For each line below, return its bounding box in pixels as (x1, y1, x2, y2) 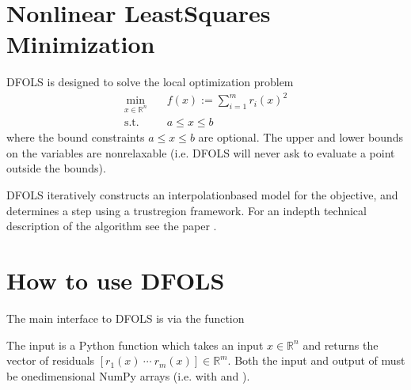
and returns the (303, 336, 379, 353)
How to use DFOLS (6, 264, 225, 296)
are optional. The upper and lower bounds (198, 129, 404, 146)
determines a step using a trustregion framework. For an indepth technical (6, 202, 367, 218)
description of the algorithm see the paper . (6, 218, 217, 234)
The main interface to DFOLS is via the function (6, 309, 245, 326)
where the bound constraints (6, 129, 145, 146)
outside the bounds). (6, 160, 106, 176)
